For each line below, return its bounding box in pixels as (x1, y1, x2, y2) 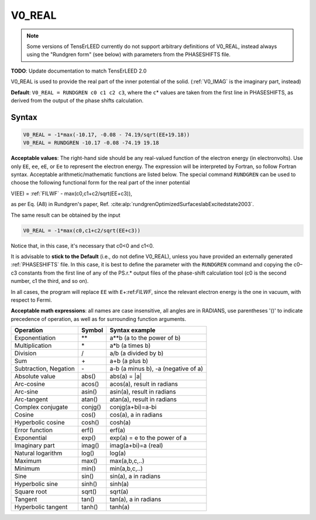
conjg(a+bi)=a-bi (109, 403, 157, 411)
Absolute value (14, 372, 56, 381)
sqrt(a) (109, 488, 129, 496)
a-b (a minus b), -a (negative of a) (109, 365, 204, 373)
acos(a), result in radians (109, 380, 178, 388)
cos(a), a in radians (109, 410, 163, 419)
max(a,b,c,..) (109, 457, 145, 465)
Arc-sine (14, 388, 39, 396)
